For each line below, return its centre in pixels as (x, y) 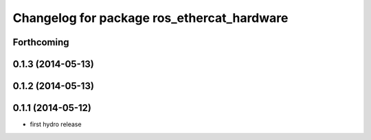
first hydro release (56, 124)
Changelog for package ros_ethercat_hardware (150, 18)
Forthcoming (41, 42)
